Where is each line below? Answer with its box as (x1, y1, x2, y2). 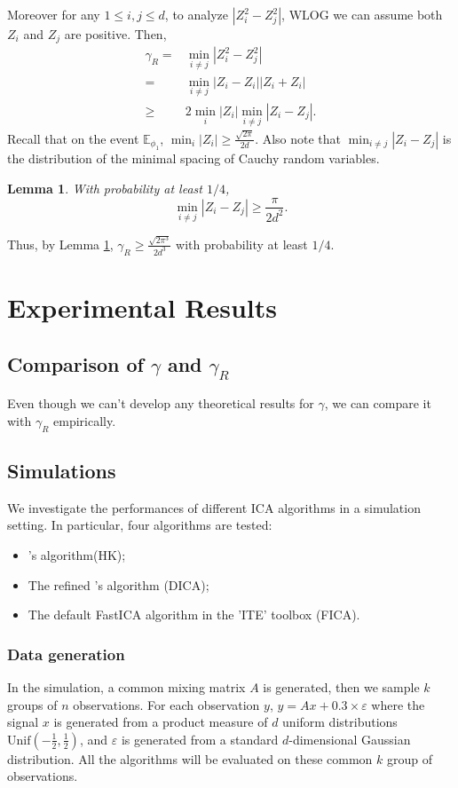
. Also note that (255, 129, 342, 147)
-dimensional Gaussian (288, 729, 411, 748)
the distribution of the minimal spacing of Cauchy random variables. (7, 149, 380, 168)
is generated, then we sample (263, 677, 420, 696)
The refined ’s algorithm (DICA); (28, 575, 209, 594)
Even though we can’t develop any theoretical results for (7, 394, 314, 413)
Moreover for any (7, 5, 100, 23)
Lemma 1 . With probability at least (7, 178, 202, 197)
